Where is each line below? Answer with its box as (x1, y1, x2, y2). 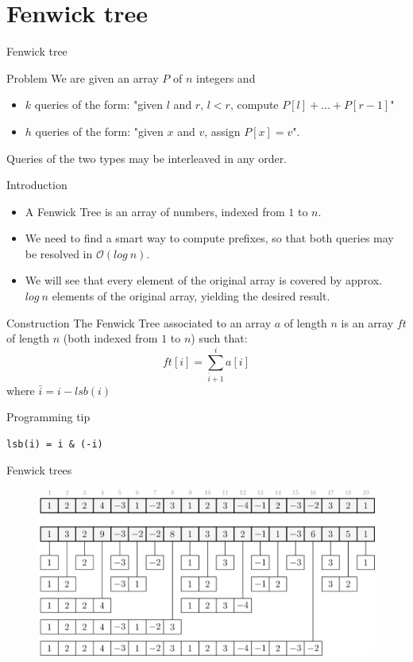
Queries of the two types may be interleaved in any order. (6, 149, 288, 166)
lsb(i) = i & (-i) (6, 438, 103, 450)
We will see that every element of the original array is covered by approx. (25, 272, 382, 288)
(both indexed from (63, 330, 158, 346)
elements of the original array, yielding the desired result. (52, 288, 330, 304)
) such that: (191, 330, 248, 346)
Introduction (6, 176, 68, 193)
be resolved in (25, 245, 93, 261)
